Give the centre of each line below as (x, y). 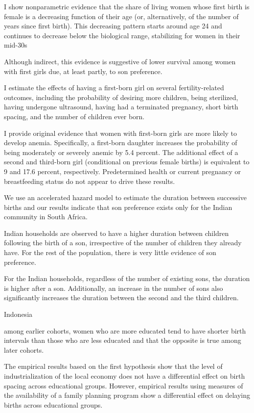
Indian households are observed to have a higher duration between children (116, 233)
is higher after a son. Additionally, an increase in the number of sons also (114, 288)
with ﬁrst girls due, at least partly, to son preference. (83, 71)
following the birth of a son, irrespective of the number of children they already (123, 243)
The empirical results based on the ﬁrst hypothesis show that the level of (113, 366)
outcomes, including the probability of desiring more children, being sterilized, (121, 97)
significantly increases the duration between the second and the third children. (121, 297)
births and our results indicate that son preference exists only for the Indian (118, 207)
